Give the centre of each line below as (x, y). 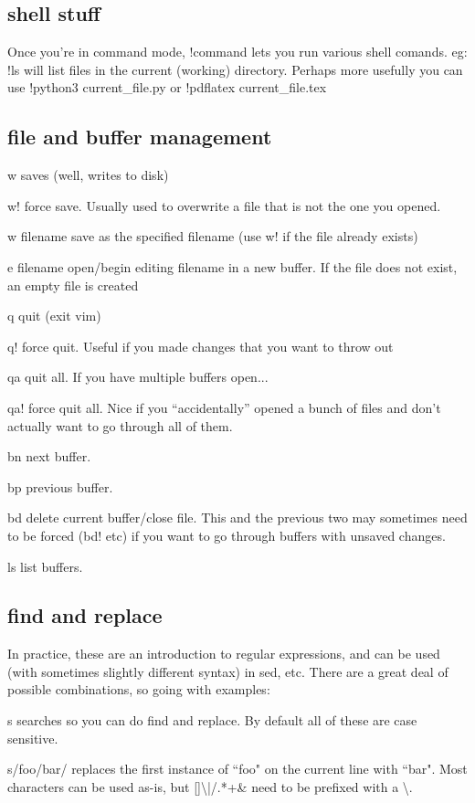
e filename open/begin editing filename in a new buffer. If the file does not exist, (232, 266)
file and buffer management (140, 137)
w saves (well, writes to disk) (88, 175)
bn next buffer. (49, 456)
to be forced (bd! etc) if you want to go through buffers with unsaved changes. (227, 535)
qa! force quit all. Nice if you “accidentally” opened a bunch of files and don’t (224, 407)
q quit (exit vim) (54, 316)
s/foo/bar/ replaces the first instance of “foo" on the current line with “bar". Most (237, 769)
